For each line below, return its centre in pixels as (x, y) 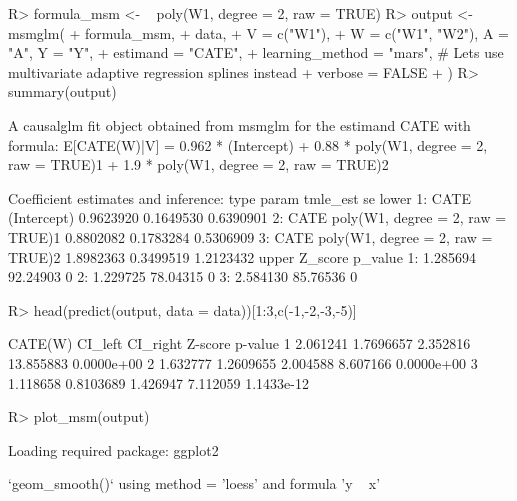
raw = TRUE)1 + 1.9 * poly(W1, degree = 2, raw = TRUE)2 (198, 164)
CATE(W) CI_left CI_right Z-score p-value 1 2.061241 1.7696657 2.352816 (239, 343)
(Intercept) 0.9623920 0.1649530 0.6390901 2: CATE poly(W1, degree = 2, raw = (257, 217)
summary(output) (62, 91)
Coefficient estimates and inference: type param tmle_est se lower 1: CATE (239, 197)
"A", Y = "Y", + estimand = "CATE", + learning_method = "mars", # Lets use (256, 52)
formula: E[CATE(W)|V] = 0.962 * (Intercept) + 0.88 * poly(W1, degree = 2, (248, 144)
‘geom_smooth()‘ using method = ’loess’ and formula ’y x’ (194, 483)
